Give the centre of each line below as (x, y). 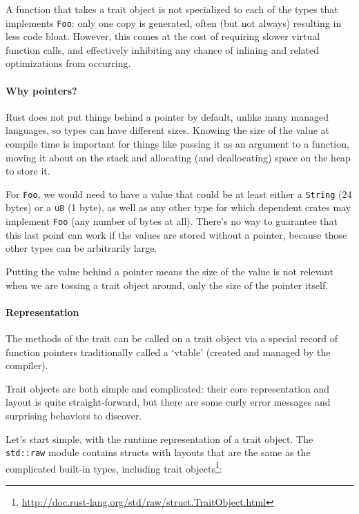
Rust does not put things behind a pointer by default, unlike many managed (167, 116)
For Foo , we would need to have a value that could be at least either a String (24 (179, 194)
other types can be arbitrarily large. (81, 248)
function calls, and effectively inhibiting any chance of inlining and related (163, 49)
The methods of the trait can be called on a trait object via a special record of (172, 338)
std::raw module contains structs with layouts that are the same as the (158, 452)
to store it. (28, 171)
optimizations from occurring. (68, 63)
